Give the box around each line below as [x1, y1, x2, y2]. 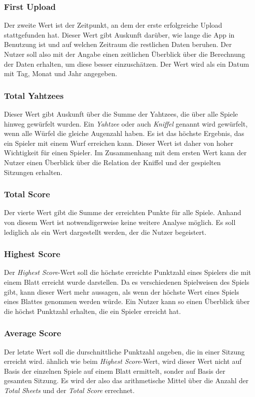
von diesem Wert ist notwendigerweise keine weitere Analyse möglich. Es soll [4, 217, 236, 227]
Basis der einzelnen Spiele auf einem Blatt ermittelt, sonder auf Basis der [4, 365, 225, 376]
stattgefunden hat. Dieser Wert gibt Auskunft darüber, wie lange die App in [4, 29, 235, 40]
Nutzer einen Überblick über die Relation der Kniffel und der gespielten [4, 157, 221, 167]
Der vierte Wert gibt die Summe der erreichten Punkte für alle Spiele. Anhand [4, 207, 241, 218]
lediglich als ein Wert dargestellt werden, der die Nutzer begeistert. [4, 226, 207, 237]
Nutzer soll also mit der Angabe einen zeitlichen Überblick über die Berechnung [4, 49, 245, 59]
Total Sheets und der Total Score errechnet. [4, 385, 135, 395]
